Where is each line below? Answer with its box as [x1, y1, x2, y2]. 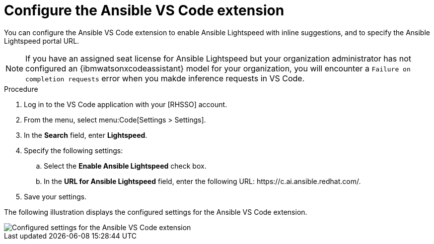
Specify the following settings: [24, 146, 123, 155]
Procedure [4, 84, 38, 93]
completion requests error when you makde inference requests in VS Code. [25, 73, 305, 83]
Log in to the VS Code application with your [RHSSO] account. [24, 100, 227, 109]
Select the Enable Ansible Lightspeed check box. [44, 161, 207, 170]
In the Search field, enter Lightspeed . [24, 130, 147, 139]
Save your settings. [24, 192, 87, 201]
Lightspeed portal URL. [4, 36, 79, 45]
